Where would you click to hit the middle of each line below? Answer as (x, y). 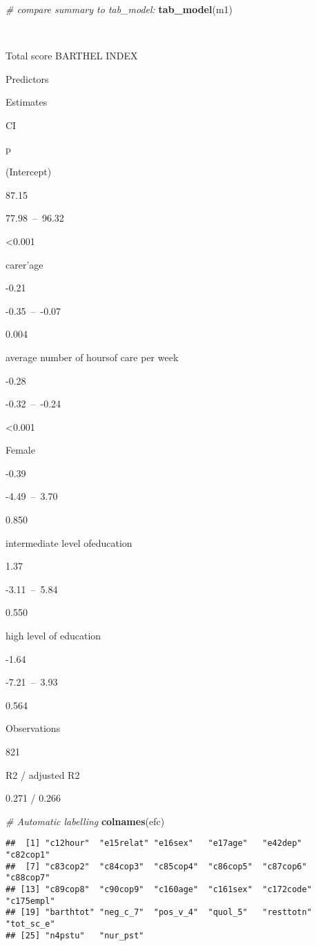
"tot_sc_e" (30, 924)
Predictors (27, 78)
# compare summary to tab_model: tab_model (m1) (119, 9)
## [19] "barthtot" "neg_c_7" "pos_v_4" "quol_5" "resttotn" (159, 913)
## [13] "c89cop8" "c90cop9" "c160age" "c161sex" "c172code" (159, 889)
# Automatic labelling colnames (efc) (85, 821)
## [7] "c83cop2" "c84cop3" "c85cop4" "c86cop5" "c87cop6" (156, 866)
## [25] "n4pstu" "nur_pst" (75, 935)
